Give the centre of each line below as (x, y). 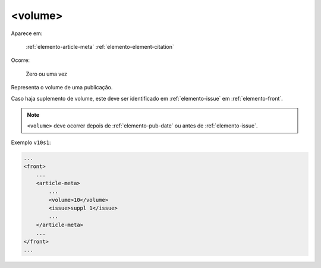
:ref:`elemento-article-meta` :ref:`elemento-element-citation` (100, 46)
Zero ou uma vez (47, 74)
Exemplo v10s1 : (31, 142)
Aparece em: (27, 33)
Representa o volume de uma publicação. (62, 88)
